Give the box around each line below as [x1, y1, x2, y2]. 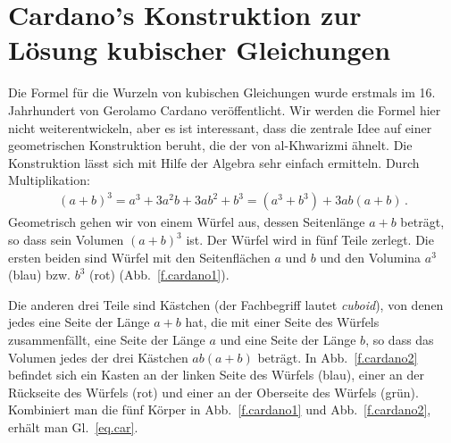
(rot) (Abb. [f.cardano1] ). [89, 265, 230, 284]
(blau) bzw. [8, 265, 71, 284]
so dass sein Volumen [8, 230, 124, 248]
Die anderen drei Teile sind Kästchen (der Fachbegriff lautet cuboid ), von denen [8, 295, 444, 313]
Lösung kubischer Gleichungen [8, 31, 391, 68]
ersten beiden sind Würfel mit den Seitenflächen [8, 247, 271, 266]
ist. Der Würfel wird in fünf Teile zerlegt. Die [186, 230, 434, 248]
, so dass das [365, 330, 434, 348]
